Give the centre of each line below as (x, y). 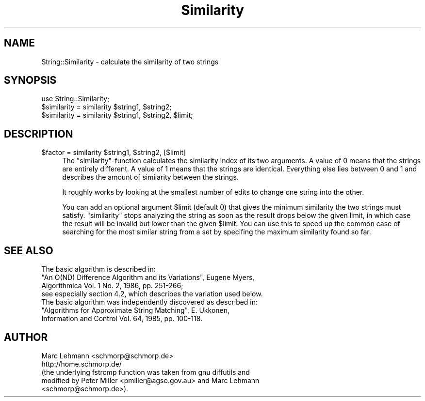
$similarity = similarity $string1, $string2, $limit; (117, 115)
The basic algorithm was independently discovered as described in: (150, 302)
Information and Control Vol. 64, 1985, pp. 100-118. (122, 319)
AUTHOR (26, 337)
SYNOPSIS (30, 80)
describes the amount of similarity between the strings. (150, 177)
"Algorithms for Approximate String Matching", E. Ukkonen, (136, 310)
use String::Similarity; (75, 99)
